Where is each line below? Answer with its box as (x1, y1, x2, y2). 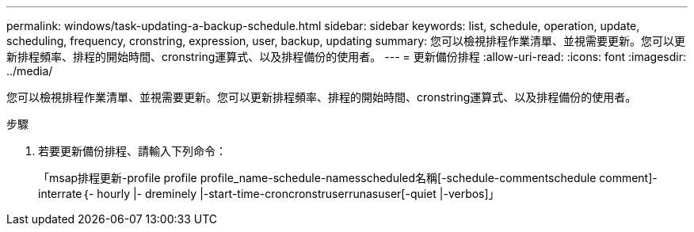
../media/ (6, 64, 53, 78)
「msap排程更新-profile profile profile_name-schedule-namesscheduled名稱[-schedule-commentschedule (38, 171, 597, 184)
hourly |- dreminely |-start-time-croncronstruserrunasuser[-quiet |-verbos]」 (97, 187, 500, 200)
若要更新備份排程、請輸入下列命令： (38, 144, 227, 158)
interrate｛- (38, 187, 94, 200)
